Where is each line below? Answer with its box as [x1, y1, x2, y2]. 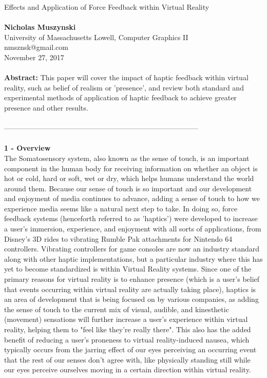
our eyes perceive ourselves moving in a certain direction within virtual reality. [4, 364, 251, 375]
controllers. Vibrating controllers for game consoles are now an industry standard [4, 243, 260, 254]
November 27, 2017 [4, 51, 64, 62]
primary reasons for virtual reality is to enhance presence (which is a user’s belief [4, 274, 260, 284]
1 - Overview [4, 142, 51, 153]
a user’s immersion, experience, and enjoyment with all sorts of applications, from [4, 223, 261, 234]
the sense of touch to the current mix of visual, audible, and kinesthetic [4, 303, 229, 314]
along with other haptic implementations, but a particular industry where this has [4, 253, 263, 264]
